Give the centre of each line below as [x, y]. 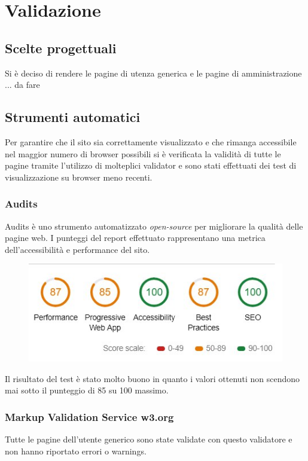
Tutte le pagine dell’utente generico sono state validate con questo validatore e [149, 439]
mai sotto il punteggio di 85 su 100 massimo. [87, 390]
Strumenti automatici [73, 117]
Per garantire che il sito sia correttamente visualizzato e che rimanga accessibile [151, 141]
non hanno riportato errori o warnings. [76, 451]
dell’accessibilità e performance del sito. [77, 249]
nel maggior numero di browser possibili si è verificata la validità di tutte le [143, 153]
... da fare [22, 85]
